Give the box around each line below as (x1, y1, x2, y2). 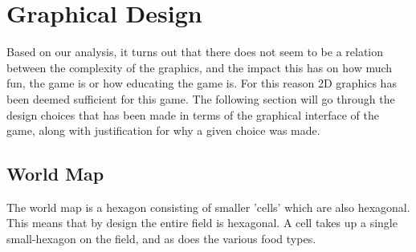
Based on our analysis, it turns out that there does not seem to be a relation (6, 43, 384, 60)
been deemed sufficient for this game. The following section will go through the (6, 90, 395, 107)
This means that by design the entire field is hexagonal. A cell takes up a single (6, 214, 398, 231)
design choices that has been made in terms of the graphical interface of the (6, 106, 379, 123)
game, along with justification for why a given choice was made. (6, 122, 320, 139)
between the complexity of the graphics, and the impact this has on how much (6, 59, 393, 75)
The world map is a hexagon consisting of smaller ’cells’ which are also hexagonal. (6, 198, 410, 215)
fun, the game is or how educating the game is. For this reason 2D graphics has (6, 75, 397, 91)
